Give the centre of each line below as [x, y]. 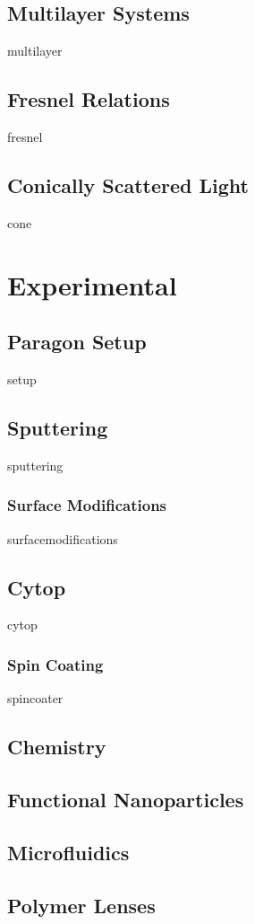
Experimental [92, 284]
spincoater [35, 698]
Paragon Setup [77, 342]
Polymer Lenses [81, 905]
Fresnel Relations [89, 99]
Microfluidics [68, 852]
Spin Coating [55, 664]
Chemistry [57, 747]
